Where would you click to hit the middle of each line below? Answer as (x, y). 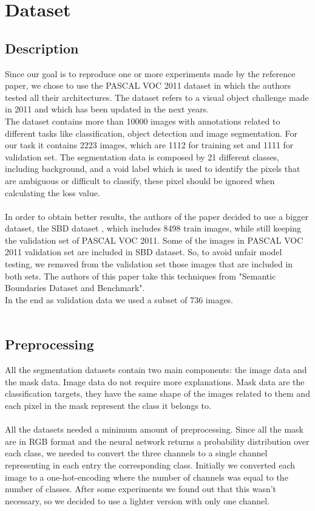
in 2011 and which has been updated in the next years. (107, 109)
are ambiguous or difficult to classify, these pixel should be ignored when (140, 180)
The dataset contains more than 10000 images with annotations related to (143, 121)
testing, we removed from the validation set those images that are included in (149, 264)
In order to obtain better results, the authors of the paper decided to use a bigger (157, 216)
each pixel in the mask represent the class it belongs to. (108, 406)
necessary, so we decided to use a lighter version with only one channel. (137, 500)
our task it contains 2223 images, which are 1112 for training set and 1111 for (149, 145)
